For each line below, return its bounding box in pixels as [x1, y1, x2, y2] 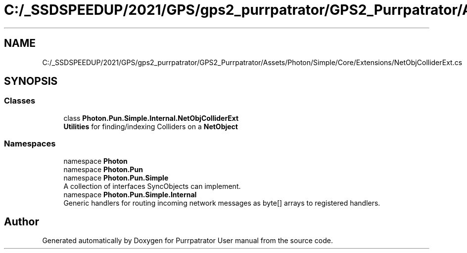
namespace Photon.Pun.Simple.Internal [63, 190, 197, 199]
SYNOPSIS [4, 75, 58, 88]
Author [4, 215, 39, 228]
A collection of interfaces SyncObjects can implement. [63, 181, 241, 190]
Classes [4, 96, 36, 106]
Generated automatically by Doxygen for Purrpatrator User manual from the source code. [42, 236, 333, 245]
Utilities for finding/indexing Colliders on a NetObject [63, 122, 238, 131]
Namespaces [4, 139, 56, 149]
